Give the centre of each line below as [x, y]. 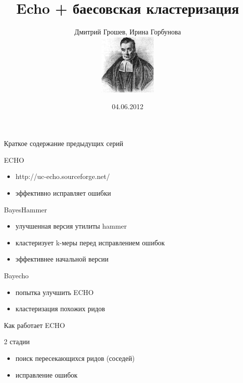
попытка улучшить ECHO [54, 292]
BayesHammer [26, 209]
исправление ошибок [46, 374]
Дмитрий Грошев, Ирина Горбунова [128, 32]
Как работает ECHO [35, 325]
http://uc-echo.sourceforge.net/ [63, 176]
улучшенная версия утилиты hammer [71, 226]
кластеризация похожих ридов [60, 309]
